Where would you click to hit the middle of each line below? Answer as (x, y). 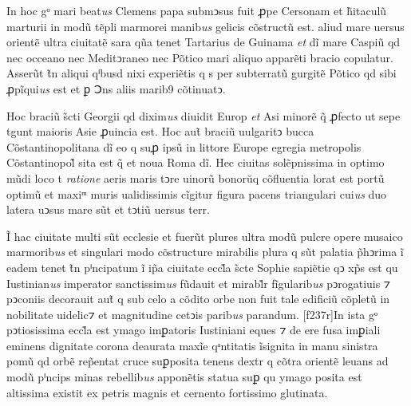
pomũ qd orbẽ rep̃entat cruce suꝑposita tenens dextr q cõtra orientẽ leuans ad (198, 361)
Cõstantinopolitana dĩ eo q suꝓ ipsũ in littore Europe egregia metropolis (184, 146)
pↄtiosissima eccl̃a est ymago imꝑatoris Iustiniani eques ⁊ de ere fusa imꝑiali (194, 330)
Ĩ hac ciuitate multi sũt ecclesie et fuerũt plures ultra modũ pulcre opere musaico (205, 236)
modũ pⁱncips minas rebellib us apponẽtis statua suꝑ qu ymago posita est (184, 377)
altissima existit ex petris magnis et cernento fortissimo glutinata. (167, 392)
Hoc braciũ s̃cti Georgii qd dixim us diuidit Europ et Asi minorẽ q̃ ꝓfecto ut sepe (204, 115)
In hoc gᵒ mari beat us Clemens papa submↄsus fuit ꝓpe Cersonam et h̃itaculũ (197, 10)
